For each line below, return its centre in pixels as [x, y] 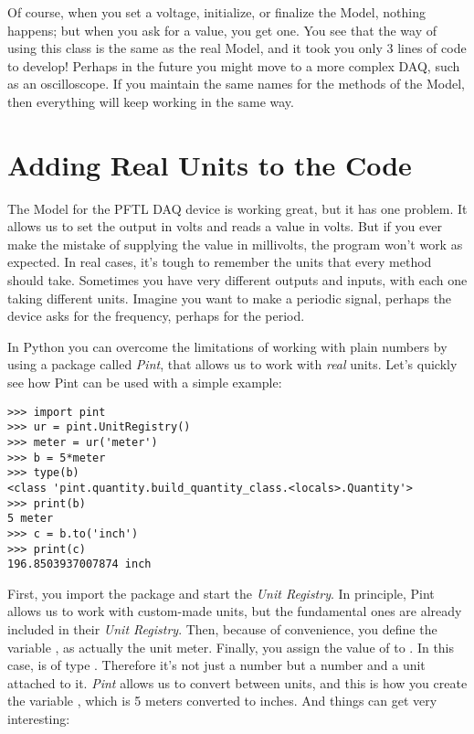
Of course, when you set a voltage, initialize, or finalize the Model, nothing [216, 12]
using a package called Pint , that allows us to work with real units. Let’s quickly [232, 364]
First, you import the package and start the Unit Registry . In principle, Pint [221, 593]
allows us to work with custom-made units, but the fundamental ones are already [235, 611]
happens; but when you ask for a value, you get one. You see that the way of [222, 30]
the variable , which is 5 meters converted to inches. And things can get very [222, 701]
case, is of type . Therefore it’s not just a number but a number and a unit [216, 665]
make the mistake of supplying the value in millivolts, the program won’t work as [235, 244]
